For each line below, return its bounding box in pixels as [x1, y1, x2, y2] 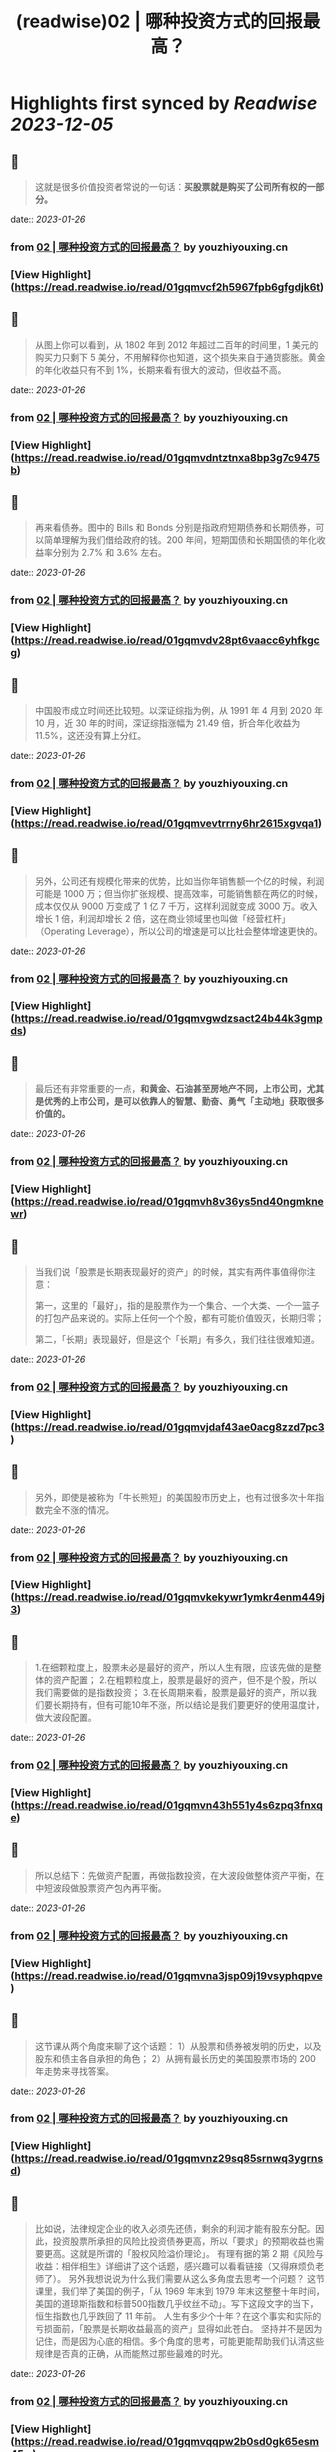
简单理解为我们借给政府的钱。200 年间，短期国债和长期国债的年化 [43, 534, 317, 546]
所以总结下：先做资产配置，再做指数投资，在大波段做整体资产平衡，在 [34, 1869, 325, 1881]
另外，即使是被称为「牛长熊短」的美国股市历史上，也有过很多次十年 [34, 1491, 316, 1503]
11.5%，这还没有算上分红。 [34, 729, 147, 741]
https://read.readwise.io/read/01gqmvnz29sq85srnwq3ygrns [14, 2152, 324, 2166]
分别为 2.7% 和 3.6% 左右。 [52, 547, 168, 559]
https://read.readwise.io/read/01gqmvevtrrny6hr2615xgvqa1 [14, 816, 318, 830]
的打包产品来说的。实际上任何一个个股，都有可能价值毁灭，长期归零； [34, 1312, 325, 1324]
